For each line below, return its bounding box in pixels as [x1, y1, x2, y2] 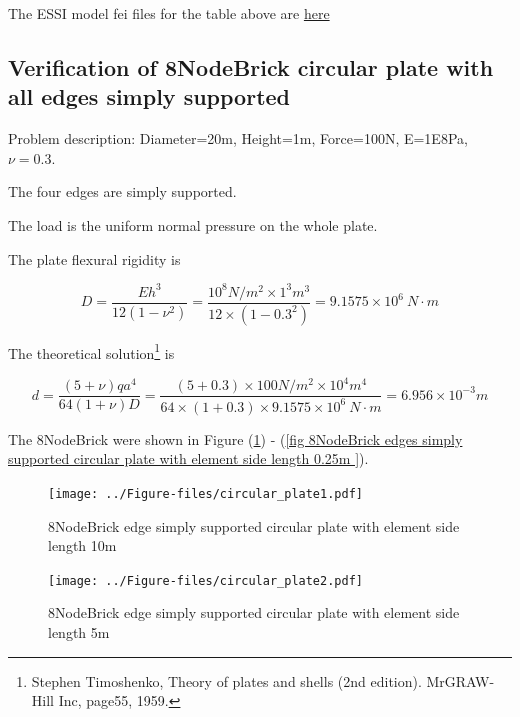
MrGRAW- [426, 670, 495, 691]
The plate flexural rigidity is [8, 248, 181, 269]
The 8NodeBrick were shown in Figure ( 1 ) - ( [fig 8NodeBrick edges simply [8, 428, 463, 449]
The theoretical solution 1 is [8, 339, 175, 363]
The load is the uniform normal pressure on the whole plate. [8, 214, 378, 235]
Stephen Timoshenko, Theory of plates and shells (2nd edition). [31, 670, 422, 691]
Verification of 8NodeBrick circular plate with [8, 51, 494, 82]
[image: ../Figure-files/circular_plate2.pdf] [48, 573, 363, 588]
